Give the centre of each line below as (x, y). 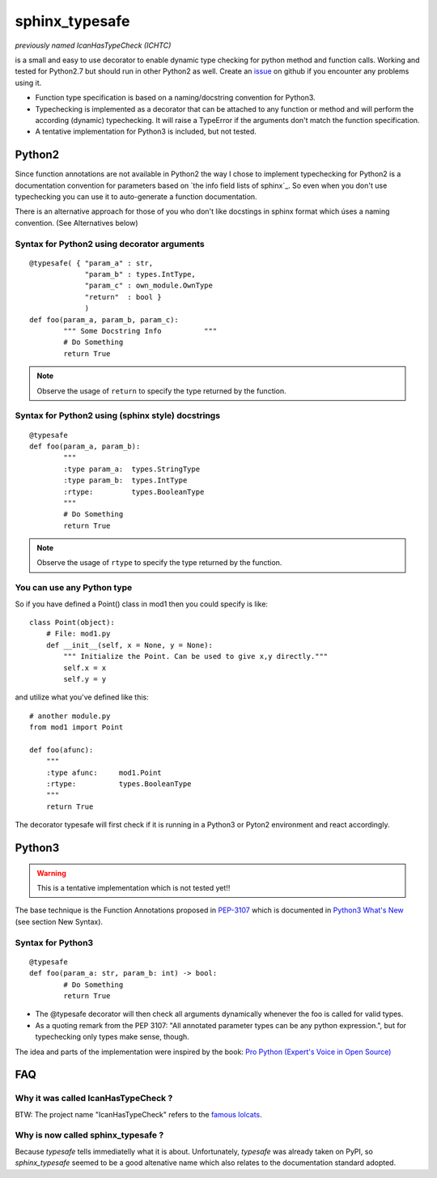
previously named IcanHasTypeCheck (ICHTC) (93, 45)
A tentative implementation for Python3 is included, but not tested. (146, 132)
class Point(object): (72, 622)
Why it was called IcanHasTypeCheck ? (94, 1099)
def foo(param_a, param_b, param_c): (104, 319)
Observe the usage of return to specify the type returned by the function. (161, 391)
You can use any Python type (74, 588)
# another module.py (70, 716)
